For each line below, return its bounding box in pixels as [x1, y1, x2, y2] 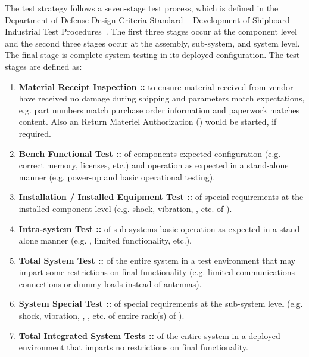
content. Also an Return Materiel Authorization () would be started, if [18, 115, 277, 128]
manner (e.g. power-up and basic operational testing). [18, 170, 216, 183]
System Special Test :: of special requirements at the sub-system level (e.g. [18, 297, 303, 310]
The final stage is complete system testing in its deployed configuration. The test [5, 48, 300, 61]
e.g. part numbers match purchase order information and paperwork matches [18, 103, 299, 116]
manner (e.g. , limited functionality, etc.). [40, 234, 192, 247]
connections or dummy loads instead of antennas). [18, 277, 202, 290]
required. [18, 127, 51, 139]
